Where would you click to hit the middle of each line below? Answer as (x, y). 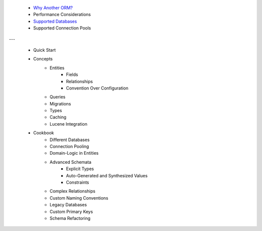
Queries (57, 97)
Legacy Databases (68, 205)
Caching (58, 117)
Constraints (78, 182)
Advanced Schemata (71, 162)
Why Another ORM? (53, 8)
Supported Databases (55, 21)
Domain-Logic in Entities (74, 153)
